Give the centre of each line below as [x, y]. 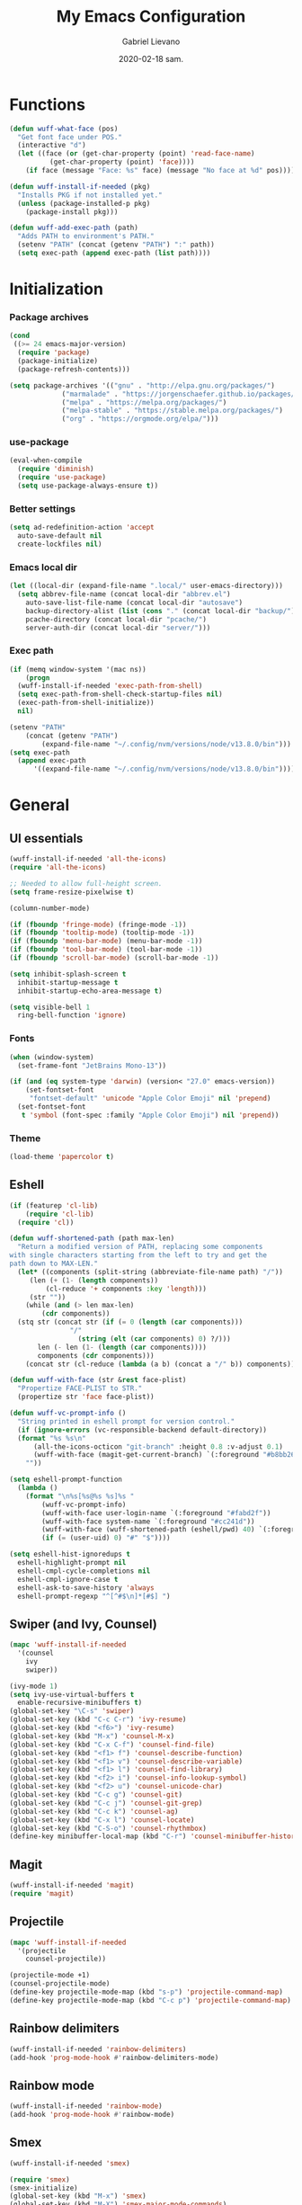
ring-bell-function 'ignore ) [72, 1015]
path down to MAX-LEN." [54, 1264]
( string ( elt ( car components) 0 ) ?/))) [154, 1339]
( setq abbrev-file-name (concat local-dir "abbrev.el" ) [124, 594]
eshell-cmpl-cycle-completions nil [84, 1571]
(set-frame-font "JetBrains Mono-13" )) [92, 1066]
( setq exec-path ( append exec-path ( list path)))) [114, 254]
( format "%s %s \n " [52, 1438]
